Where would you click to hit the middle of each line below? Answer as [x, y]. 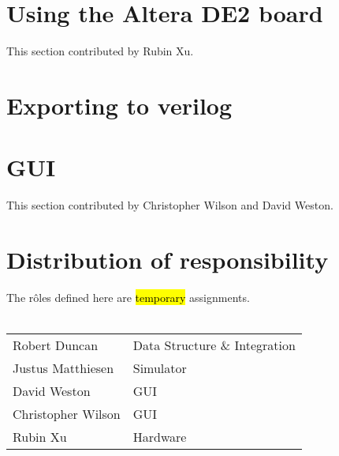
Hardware [160, 437]
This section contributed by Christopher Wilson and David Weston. [170, 205]
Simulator [160, 368]
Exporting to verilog [119, 105]
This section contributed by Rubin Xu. [100, 51]
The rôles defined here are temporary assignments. [128, 297]
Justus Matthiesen [63, 368]
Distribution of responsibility [168, 259]
